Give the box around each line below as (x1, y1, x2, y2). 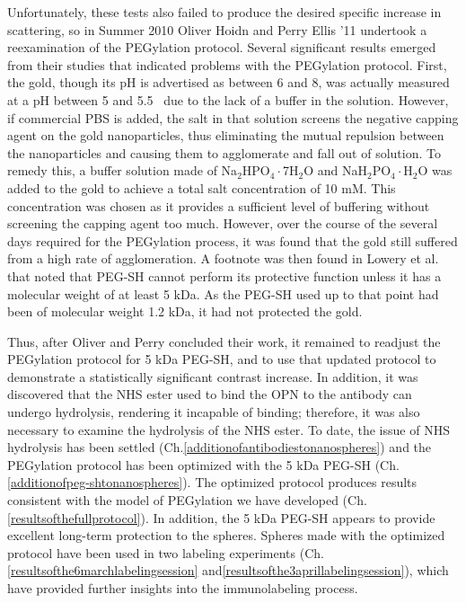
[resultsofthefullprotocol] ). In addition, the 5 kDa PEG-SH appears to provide (7, 508, 435, 527)
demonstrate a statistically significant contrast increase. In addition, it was (7, 367, 418, 386)
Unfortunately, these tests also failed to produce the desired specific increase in (7, 3, 442, 21)
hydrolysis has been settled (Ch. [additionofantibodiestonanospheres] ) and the (7, 438, 432, 457)
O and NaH (303, 161, 367, 180)
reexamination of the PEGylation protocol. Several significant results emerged (7, 38, 436, 57)
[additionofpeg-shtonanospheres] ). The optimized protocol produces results (7, 473, 418, 492)
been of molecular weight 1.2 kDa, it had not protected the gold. (7, 302, 363, 321)
